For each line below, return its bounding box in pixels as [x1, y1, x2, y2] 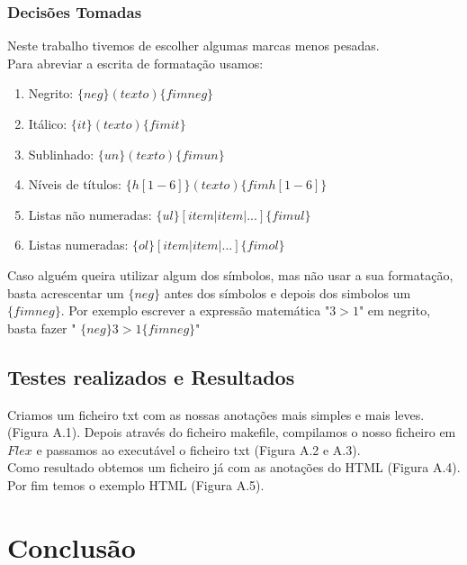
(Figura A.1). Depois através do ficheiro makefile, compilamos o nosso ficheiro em [7, 423, 456, 442]
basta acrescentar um [7, 283, 124, 302]
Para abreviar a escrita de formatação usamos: [7, 53, 264, 72]
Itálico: [28, 114, 67, 132]
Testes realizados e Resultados [7, 362, 295, 390]
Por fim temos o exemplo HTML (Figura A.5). [7, 475, 265, 494]
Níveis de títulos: [28, 175, 122, 194]
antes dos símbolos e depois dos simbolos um [164, 283, 411, 302]
